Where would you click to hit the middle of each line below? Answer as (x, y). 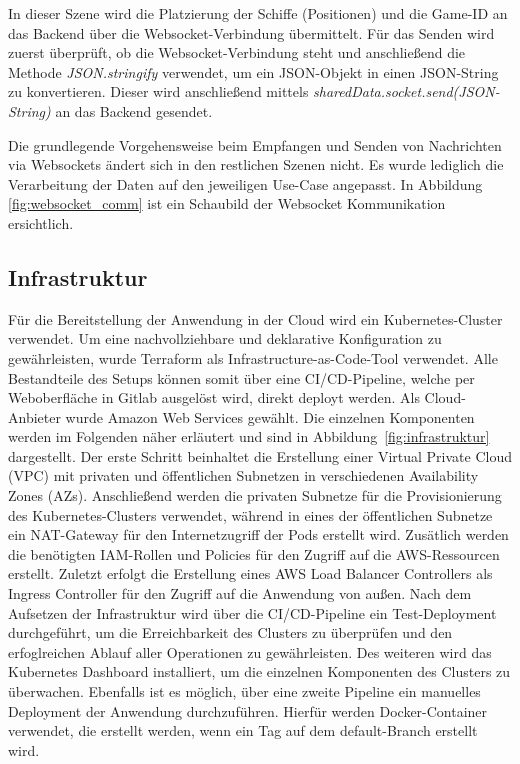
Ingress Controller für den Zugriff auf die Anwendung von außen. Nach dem (240, 593)
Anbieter (34, 416)
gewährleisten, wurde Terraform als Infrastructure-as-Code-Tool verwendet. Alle (253, 357)
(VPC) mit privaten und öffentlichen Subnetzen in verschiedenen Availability (243, 475)
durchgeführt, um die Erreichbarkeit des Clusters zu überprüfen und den (230, 632)
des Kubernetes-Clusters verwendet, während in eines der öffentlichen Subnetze (250, 514)
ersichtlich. (41, 222)
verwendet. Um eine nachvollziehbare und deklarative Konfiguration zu (225, 338)
